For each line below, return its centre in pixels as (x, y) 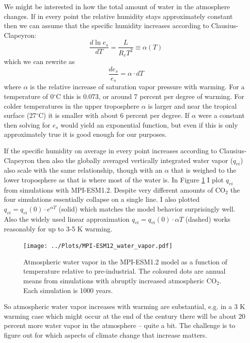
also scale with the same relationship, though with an (83, 170)
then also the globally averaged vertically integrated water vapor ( (135, 160)
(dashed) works (208, 219)
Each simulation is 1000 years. (68, 290)
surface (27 (20, 115)
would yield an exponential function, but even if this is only (149, 124)
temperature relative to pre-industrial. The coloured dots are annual (125, 271)
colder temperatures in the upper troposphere (72, 106)
